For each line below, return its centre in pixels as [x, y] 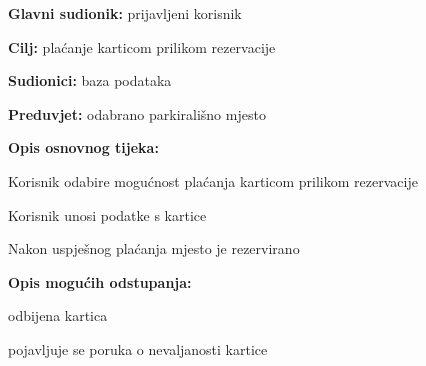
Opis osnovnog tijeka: [83, 147]
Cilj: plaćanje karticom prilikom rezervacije [142, 46]
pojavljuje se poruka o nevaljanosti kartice [138, 348]
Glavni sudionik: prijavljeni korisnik [125, 13]
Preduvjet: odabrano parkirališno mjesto [137, 113]
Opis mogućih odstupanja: [100, 281]
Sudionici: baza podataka [90, 80]
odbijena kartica [58, 315]
